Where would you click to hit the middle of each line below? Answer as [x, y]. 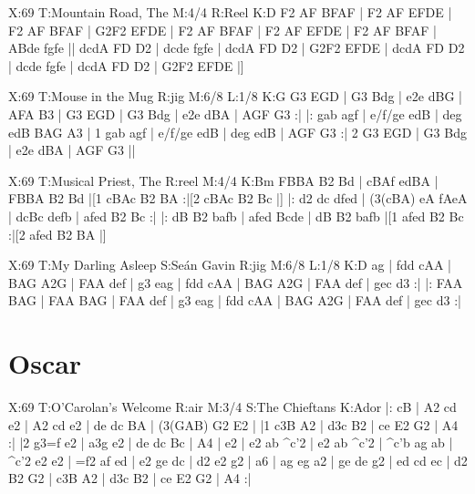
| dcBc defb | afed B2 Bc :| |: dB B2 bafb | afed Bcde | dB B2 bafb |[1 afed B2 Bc [236, 216]
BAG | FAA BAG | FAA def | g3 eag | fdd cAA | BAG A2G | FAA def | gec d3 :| [235, 300]
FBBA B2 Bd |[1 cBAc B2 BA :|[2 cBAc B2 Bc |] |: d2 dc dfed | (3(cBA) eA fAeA [238, 198]
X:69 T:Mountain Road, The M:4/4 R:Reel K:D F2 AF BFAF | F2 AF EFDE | [230, 12]
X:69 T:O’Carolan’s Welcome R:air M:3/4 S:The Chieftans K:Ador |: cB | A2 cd [232, 407]
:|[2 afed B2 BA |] [57, 234]
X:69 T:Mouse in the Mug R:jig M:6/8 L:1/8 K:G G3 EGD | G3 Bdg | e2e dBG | [235, 96]
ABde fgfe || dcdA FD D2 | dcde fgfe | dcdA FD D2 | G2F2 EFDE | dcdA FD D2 [237, 48]
